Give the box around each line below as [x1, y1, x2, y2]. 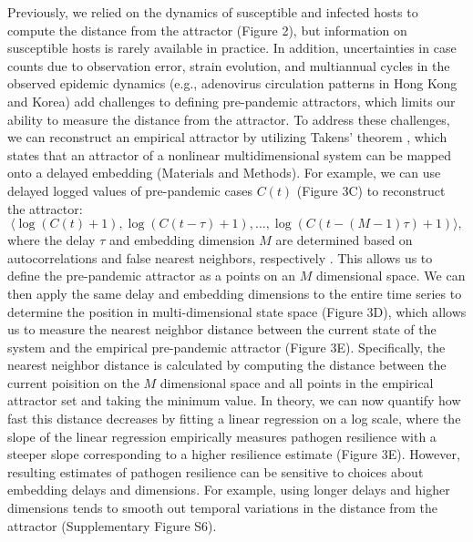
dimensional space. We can [315, 266, 466, 285]
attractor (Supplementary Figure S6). [7, 516, 217, 535]
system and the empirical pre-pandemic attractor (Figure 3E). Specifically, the [7, 337, 446, 356]
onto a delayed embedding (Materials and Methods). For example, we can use [7, 163, 441, 182]
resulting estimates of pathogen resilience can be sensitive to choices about [7, 462, 424, 481]
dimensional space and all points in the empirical [159, 373, 434, 392]
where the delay [7, 230, 96, 250]
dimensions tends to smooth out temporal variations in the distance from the [7, 498, 437, 517]
